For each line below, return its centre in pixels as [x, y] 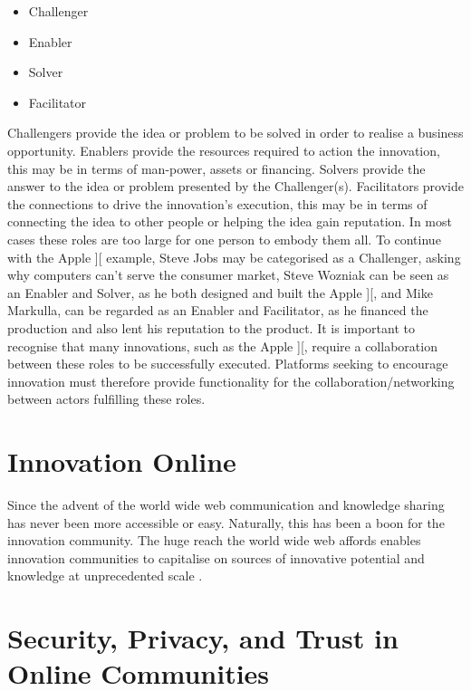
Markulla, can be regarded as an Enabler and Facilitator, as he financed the [218, 310]
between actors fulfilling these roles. [106, 399]
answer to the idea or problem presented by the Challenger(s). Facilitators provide [235, 186]
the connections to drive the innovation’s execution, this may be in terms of [217, 203]
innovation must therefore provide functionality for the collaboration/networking [231, 381]
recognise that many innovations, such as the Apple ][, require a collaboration [222, 345]
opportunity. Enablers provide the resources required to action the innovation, [224, 150]
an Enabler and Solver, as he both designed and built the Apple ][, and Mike [220, 292]
